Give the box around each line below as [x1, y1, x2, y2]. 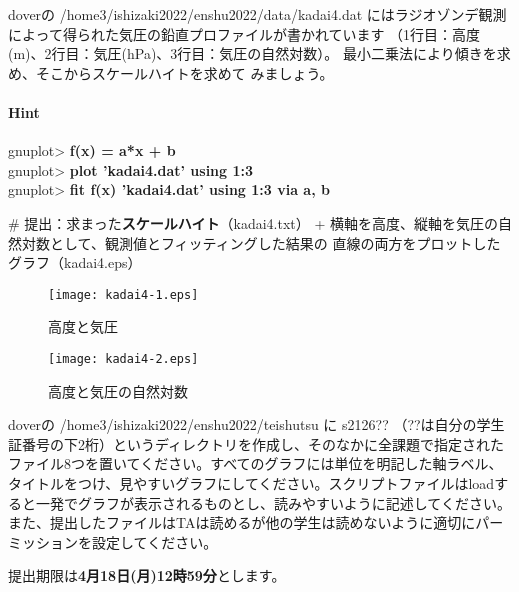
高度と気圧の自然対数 [48, 380, 188, 401]
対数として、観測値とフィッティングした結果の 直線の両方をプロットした [21, 232, 501, 253]
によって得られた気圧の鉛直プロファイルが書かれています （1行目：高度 [8, 23, 481, 44]
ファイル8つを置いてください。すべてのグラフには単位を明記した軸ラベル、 [8, 453, 503, 474]
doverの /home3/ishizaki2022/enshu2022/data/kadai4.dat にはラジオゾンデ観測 [8, 4, 507, 24]
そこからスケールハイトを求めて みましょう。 [35, 62, 334, 83]
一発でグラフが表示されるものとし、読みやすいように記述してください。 [35, 492, 511, 513]
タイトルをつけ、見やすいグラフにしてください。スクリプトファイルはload [8, 473, 495, 494]
